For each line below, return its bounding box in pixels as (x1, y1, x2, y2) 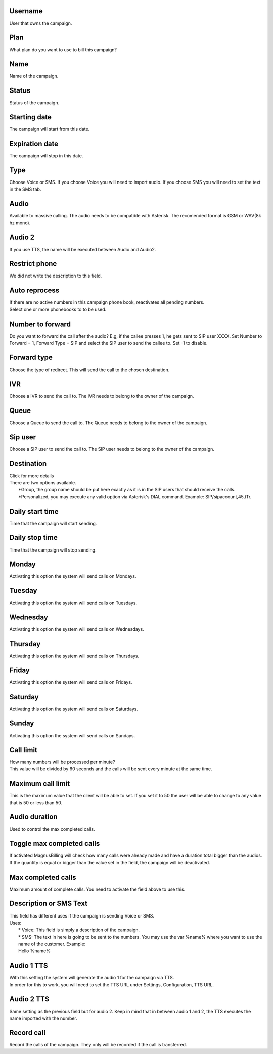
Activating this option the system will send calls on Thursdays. (9, 653, 139, 659)
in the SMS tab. (9, 186, 41, 192)
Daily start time (9, 507, 59, 516)
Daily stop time (9, 533, 58, 542)
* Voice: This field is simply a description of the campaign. (18, 927, 140, 933)
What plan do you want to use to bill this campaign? (9, 47, 117, 53)
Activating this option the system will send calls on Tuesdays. (9, 600, 138, 606)
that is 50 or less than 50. (9, 799, 63, 806)
